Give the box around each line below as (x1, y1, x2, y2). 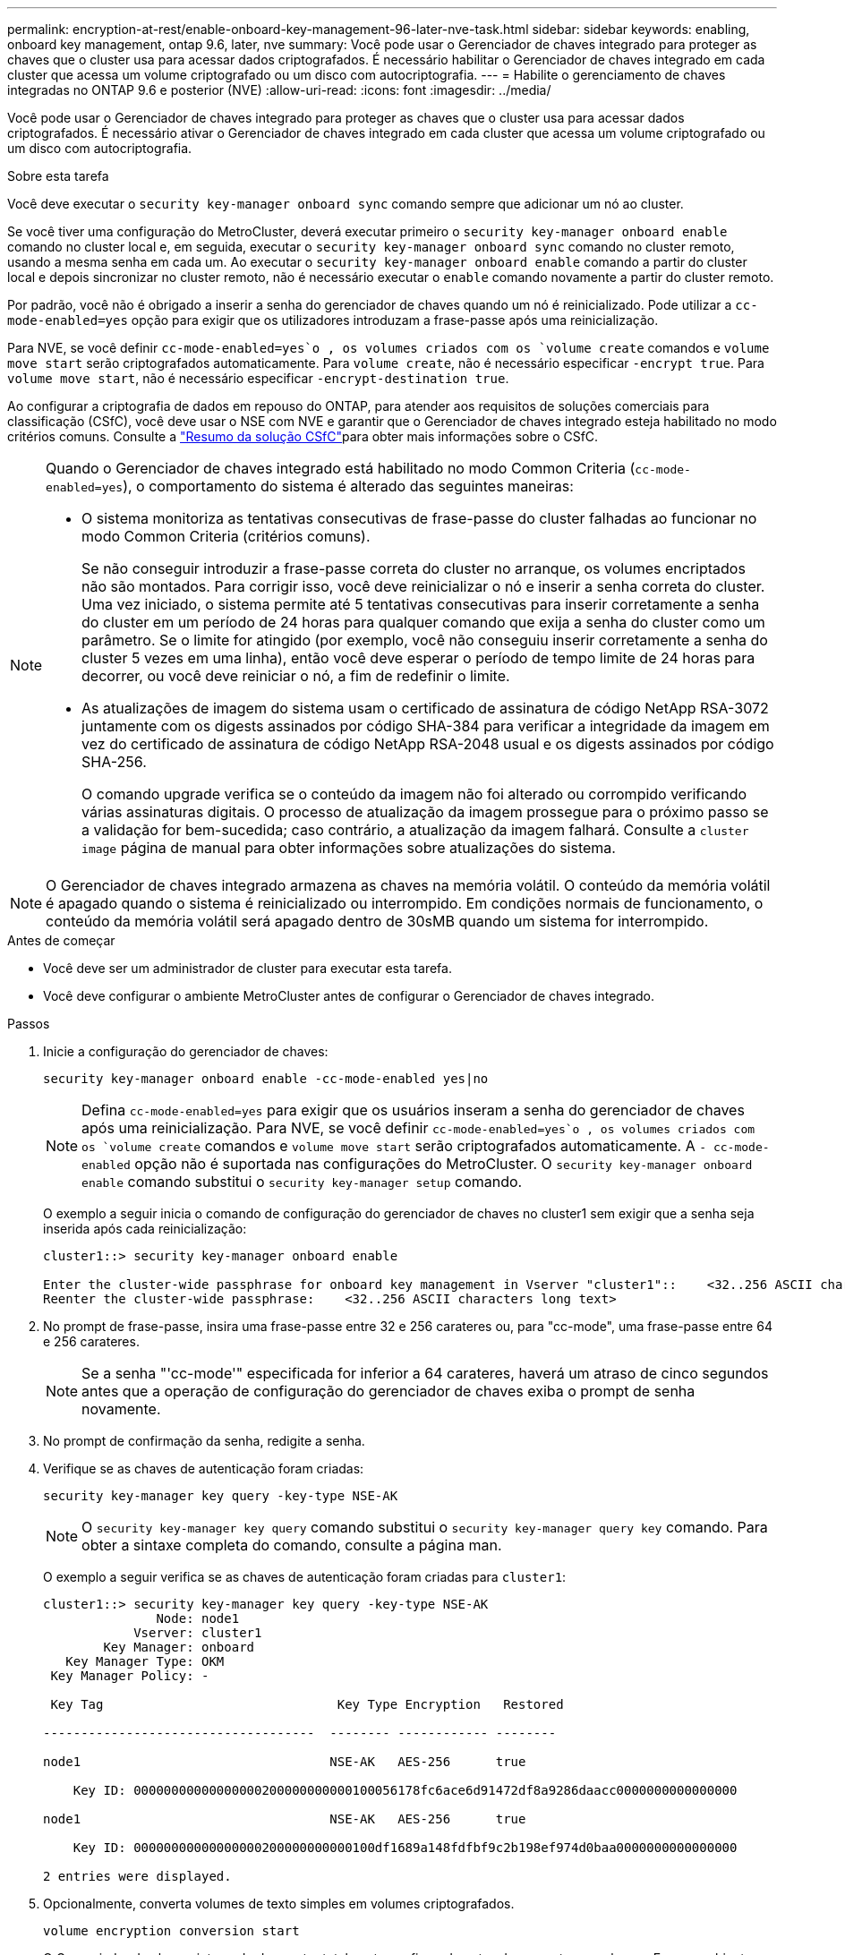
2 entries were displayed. (43, 1869, 232, 1883)
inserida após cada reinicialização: (43, 1221, 247, 1236)
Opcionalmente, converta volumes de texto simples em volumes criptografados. (43, 1896, 515, 1911)
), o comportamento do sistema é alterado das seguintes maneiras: (123, 477, 574, 495)
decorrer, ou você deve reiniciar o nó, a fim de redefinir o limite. (81, 667, 510, 685)
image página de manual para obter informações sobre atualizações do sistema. (81, 839, 616, 857)
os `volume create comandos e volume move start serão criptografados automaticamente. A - (81, 1137, 707, 1155)
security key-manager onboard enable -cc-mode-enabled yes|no (43, 1071, 489, 1086)
